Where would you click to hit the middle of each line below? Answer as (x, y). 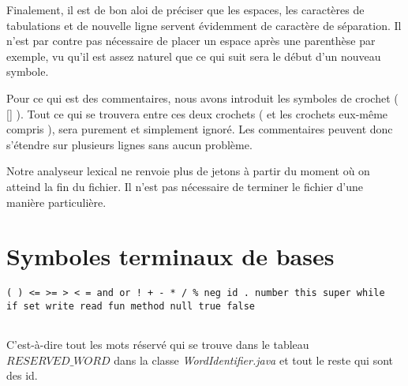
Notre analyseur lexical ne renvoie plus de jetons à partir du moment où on (188, 171)
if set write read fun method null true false (131, 306)
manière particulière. (56, 202)
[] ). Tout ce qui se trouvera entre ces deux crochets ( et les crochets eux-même (197, 113)
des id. (22, 375)
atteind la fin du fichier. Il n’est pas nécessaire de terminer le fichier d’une (185, 186)
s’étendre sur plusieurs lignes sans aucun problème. (129, 144)
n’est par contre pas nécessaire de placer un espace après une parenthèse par (191, 41)
